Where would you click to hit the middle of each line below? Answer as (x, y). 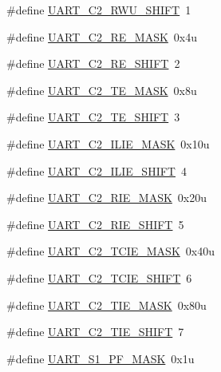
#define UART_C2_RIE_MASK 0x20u (107, 198)
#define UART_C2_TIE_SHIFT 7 (95, 332)
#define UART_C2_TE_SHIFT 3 (93, 117)
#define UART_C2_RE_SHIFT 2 (93, 63)
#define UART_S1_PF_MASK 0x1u (101, 358)
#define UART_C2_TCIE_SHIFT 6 (99, 277)
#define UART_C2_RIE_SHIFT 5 (95, 224)
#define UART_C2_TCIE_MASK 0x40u (110, 251)
